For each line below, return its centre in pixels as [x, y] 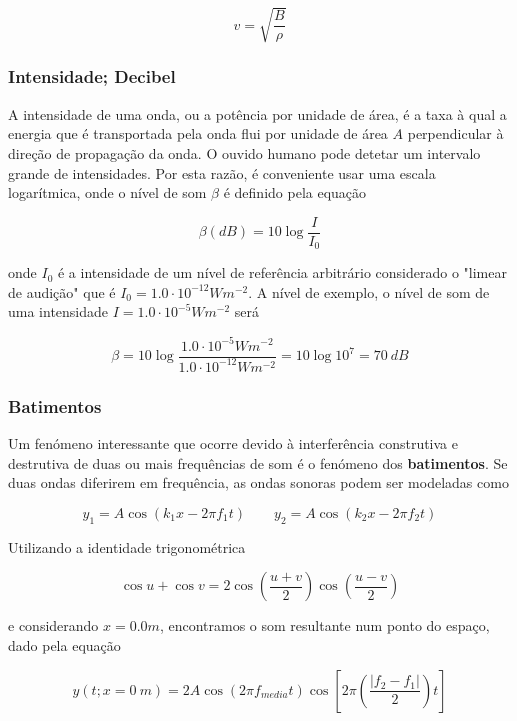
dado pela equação [64, 644]
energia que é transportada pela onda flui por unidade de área [198, 133]
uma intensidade [58, 311]
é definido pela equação [295, 192]
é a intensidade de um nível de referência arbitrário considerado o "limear [282, 272]
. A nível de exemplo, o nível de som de [369, 291]
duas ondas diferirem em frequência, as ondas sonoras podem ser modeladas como [258, 482]
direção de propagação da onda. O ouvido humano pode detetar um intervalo [244, 152]
